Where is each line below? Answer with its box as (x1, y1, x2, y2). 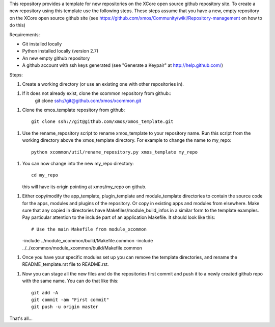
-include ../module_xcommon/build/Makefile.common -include (22, 238, 153, 244)
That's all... (9, 315, 33, 321)
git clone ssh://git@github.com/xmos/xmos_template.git (31, 119, 174, 124)
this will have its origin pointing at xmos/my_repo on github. (22, 184, 147, 190)
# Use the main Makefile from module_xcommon (31, 226, 147, 232)
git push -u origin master (31, 304, 99, 310)
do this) (9, 22, 25, 28)
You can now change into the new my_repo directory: (22, 161, 134, 167)
